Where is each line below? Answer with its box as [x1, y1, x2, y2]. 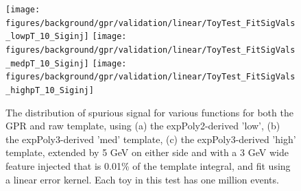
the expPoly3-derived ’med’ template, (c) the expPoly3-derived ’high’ [5, 131, 296, 146]
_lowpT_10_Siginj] [5, 31, 89, 42]
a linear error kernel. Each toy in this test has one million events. [5, 172, 279, 186]
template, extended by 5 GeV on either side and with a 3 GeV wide [5, 145, 289, 160]
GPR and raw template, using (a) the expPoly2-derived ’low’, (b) [5, 118, 280, 133]
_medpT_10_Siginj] [5, 58, 89, 68]
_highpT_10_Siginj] [5, 85, 94, 95]
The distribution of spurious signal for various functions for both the [5, 105, 293, 119]
